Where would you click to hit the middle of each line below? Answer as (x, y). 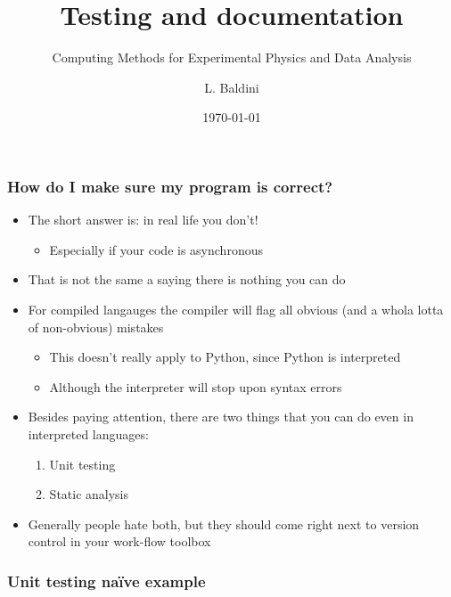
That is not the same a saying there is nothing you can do (187, 279)
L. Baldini (232, 87)
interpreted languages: (88, 433)
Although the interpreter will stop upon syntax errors (196, 386)
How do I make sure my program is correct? (170, 186)
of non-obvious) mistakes (96, 327)
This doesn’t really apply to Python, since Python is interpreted (225, 357)
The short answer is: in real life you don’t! (143, 220)
